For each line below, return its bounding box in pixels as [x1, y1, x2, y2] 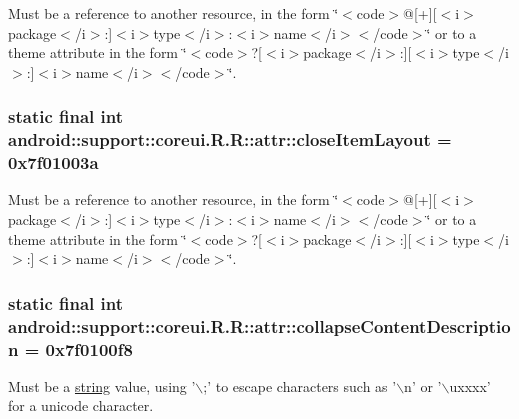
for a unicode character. [8, 395, 154, 416]
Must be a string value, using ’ [8, 375, 196, 396]
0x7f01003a [8, 150, 99, 175]
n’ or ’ [404, 375, 442, 396]
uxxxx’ [449, 375, 491, 396]
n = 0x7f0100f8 [8, 336, 133, 361]
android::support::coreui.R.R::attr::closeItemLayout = [8, 127, 452, 152]
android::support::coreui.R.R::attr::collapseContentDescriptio [8, 313, 511, 338]
